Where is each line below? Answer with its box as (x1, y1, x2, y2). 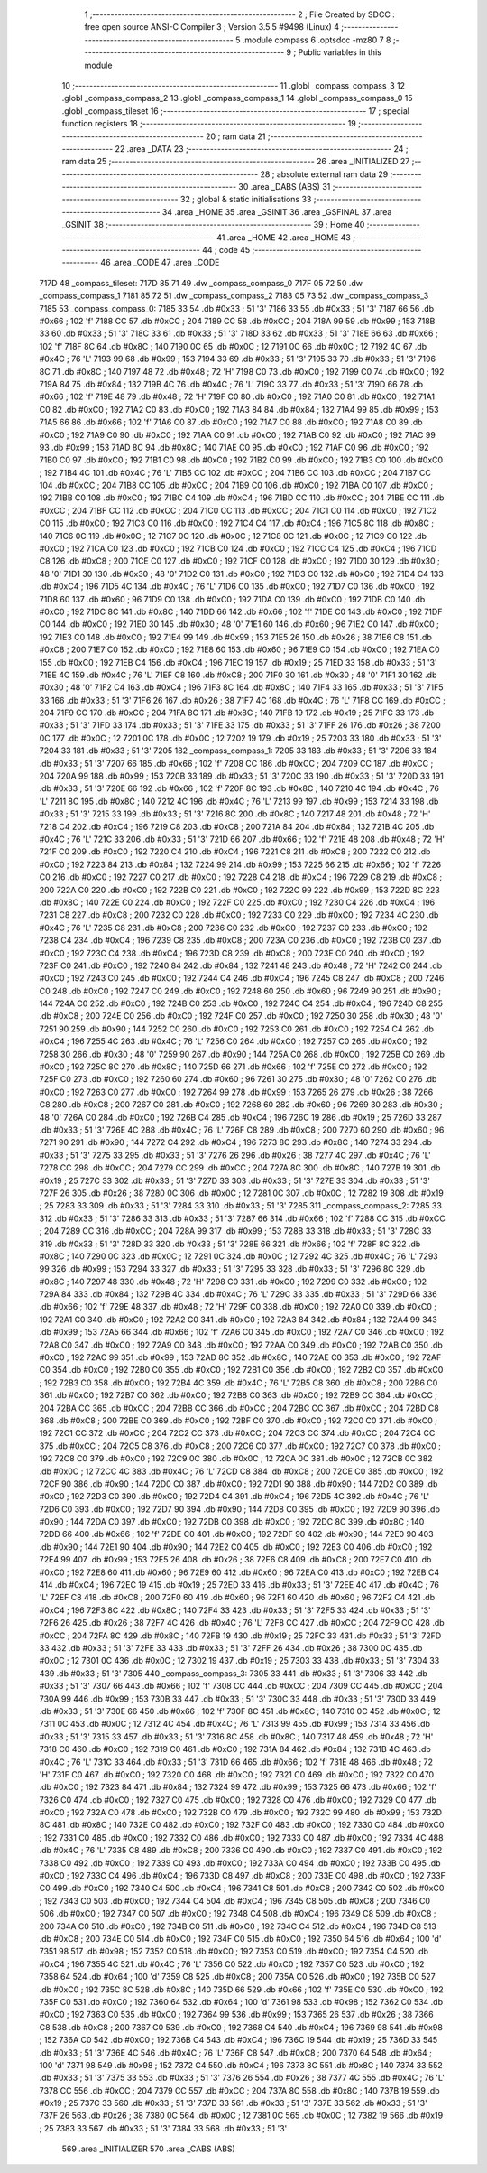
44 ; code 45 (201, 245, 251, 256)
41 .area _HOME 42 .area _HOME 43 (216, 231, 351, 243)
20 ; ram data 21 (206, 131, 266, 142)
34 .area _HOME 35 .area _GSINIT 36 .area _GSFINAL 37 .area (161, 206, 392, 217)
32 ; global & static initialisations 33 (180, 194, 312, 205)
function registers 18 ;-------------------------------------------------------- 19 (61, 118, 356, 129)
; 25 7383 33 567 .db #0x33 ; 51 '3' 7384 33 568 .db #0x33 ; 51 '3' (39, 2122, 288, 2133)
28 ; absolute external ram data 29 (260, 168, 389, 180)
